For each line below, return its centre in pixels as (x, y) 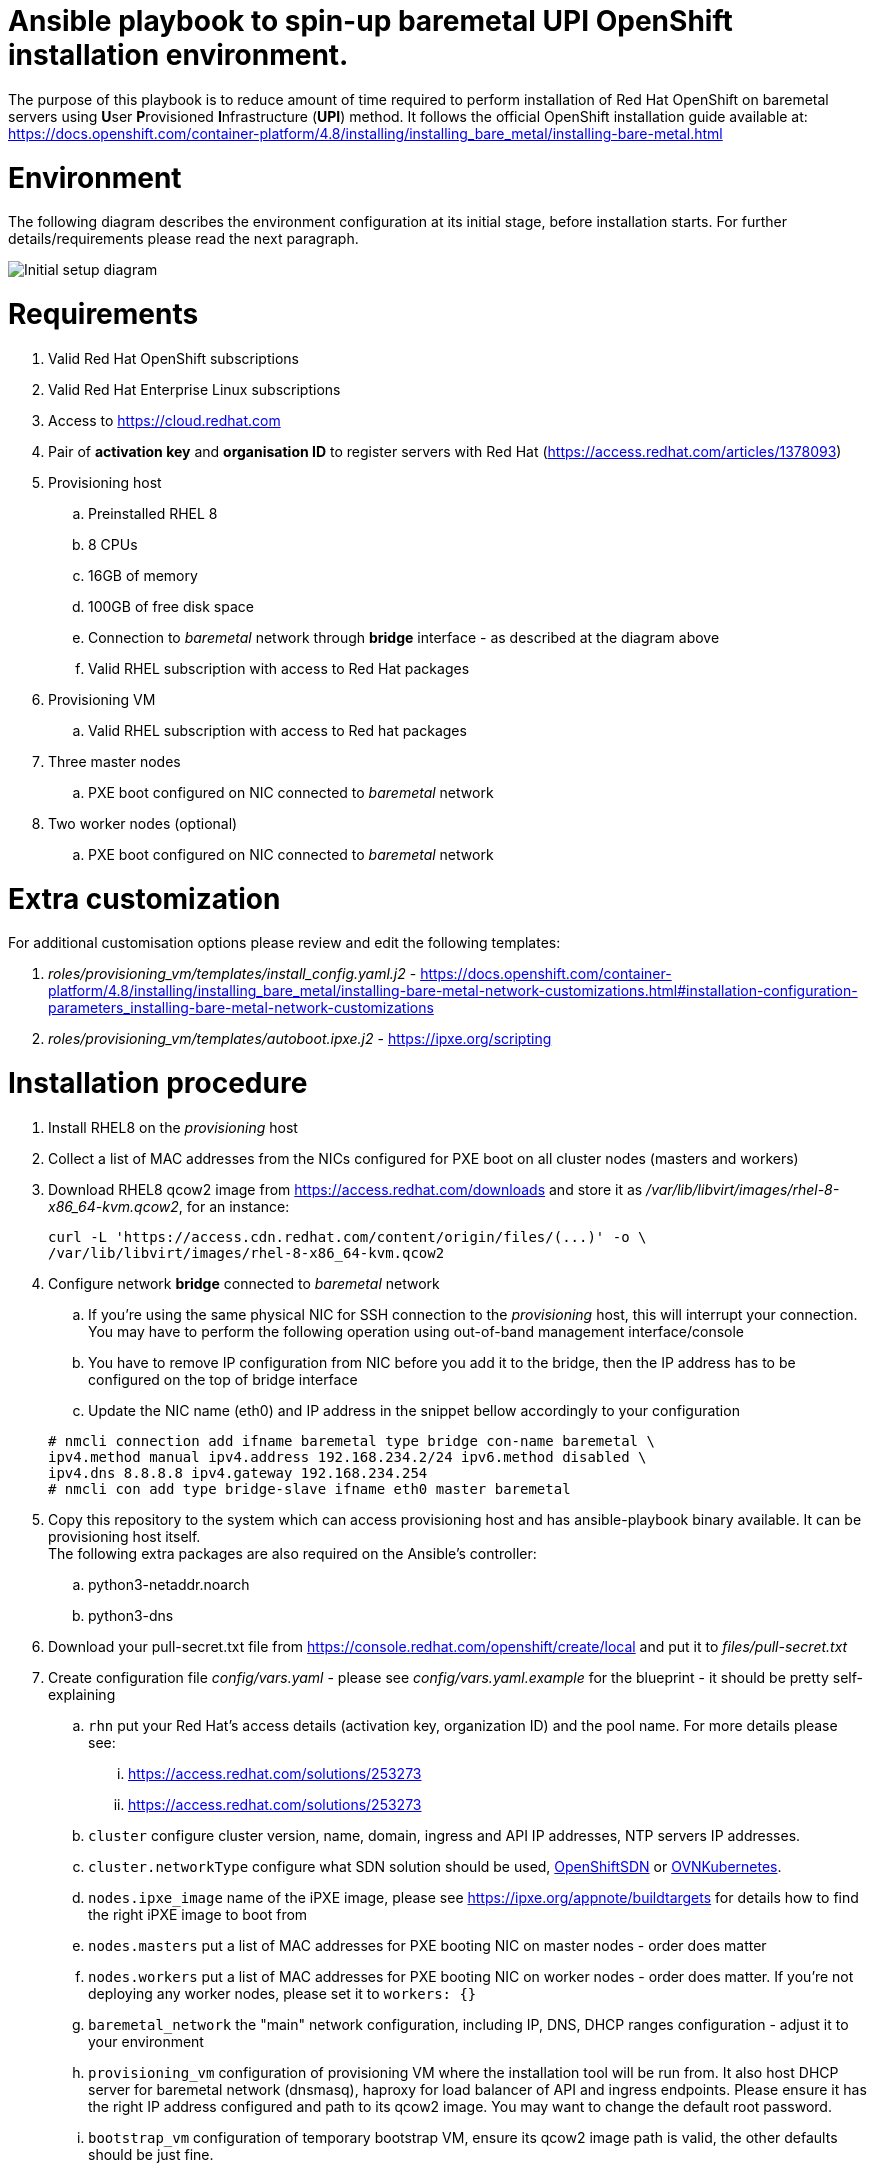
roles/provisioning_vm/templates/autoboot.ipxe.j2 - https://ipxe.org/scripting (300, 1039)
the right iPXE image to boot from (198, 1914)
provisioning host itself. (124, 1536)
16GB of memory (143, 575)
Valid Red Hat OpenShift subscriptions (173, 358)
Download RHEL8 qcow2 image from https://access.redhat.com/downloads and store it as (345, 1189)
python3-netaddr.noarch (169, 1584)
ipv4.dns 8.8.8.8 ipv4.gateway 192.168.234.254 (238, 1472)
